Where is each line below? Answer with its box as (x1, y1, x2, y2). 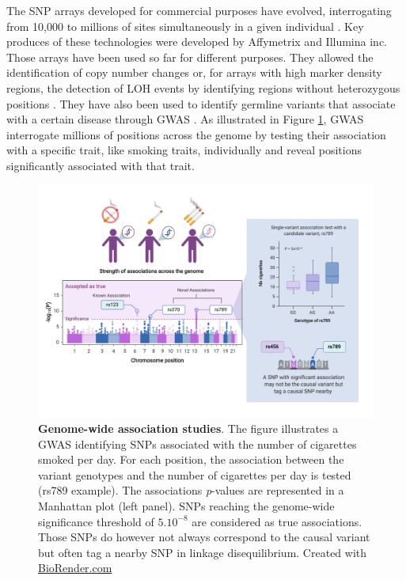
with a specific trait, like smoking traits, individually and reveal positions (6, 142, 362, 158)
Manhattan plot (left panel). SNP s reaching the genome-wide (38, 498, 335, 514)
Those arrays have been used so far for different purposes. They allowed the (6, 48, 374, 65)
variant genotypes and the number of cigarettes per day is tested (38, 466, 351, 483)
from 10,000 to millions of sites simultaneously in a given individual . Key (6, 17, 364, 34)
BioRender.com (38, 559, 112, 576)
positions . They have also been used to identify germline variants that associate (6, 95, 396, 112)
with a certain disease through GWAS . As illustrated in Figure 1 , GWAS (6, 111, 364, 127)
